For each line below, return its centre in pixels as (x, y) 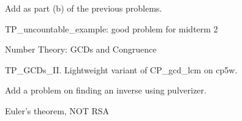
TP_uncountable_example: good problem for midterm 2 (112, 28)
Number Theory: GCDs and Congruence (81, 49)
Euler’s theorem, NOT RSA (57, 110)
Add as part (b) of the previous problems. (84, 8)
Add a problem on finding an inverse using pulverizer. (106, 90)
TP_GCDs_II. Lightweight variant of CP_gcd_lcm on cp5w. (121, 69)
